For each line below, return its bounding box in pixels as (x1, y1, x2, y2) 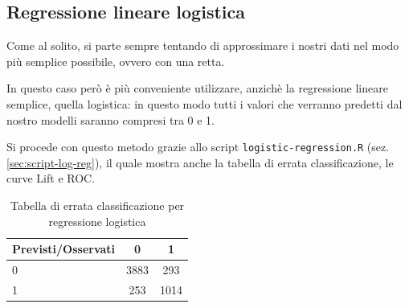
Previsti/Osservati (12, 240, 116, 257)
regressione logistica (48, 212, 146, 229)
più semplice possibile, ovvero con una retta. (6, 52, 225, 69)
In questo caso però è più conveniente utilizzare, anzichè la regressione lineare (6, 80, 388, 97)
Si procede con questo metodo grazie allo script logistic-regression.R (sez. (6, 138, 390, 155)
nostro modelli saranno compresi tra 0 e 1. (6, 111, 215, 128)
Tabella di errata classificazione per (10, 197, 185, 214)
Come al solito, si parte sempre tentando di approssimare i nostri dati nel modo (6, 37, 399, 54)
